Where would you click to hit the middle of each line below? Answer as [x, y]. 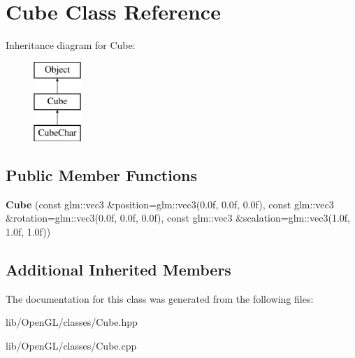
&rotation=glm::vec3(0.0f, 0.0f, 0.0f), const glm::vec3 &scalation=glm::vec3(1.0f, [178, 218]
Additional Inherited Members [118, 270]
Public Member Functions [101, 175]
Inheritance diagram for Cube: [71, 45]
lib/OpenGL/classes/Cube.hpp [72, 322]
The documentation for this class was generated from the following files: [160, 298]
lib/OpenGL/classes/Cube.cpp [71, 346]
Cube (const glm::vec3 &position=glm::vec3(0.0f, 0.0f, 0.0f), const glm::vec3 [170, 204]
